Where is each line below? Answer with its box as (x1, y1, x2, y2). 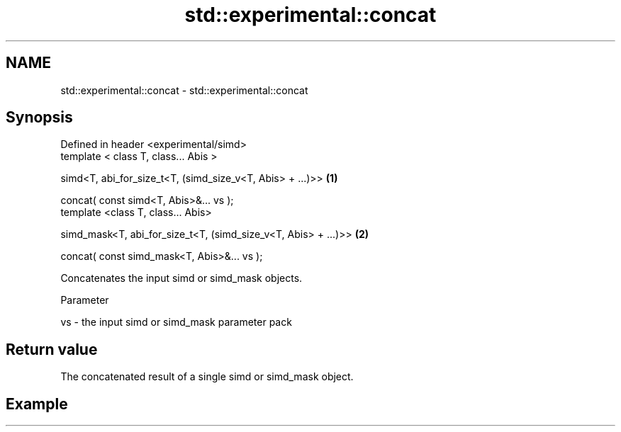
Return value (6, 340, 98, 358)
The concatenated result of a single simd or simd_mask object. (60, 370, 354, 383)
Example (6, 394, 68, 413)
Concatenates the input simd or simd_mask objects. (60, 272, 303, 285)
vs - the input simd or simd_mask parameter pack (60, 316, 292, 329)
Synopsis (6, 108, 73, 127)
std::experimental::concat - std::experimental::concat (60, 84, 308, 96)
